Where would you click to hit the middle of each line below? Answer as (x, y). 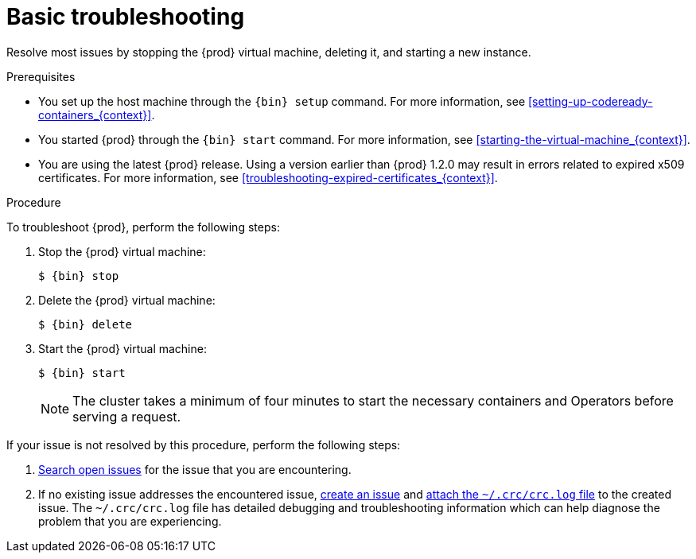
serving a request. (127, 416)
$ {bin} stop (79, 276)
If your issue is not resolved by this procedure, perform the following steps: (204, 444)
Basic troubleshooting (126, 17)
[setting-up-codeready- (591, 101)
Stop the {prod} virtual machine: (122, 251)
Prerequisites (41, 76)
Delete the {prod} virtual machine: (127, 300)
